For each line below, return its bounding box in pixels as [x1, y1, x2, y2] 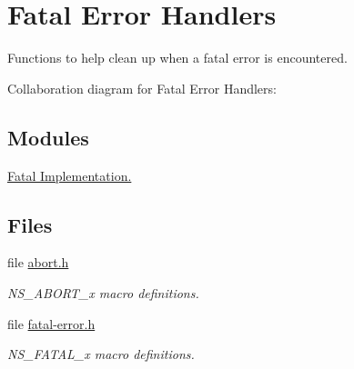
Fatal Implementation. [7, 165, 132, 184]
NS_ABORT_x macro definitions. [7, 283, 199, 302]
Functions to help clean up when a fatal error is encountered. [7, 48, 348, 67]
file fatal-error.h [7, 314, 96, 333]
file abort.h [7, 253, 69, 272]
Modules [7, 123, 89, 151]
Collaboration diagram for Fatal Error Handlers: [7, 78, 277, 97]
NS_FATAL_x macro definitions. [7, 344, 195, 364]
